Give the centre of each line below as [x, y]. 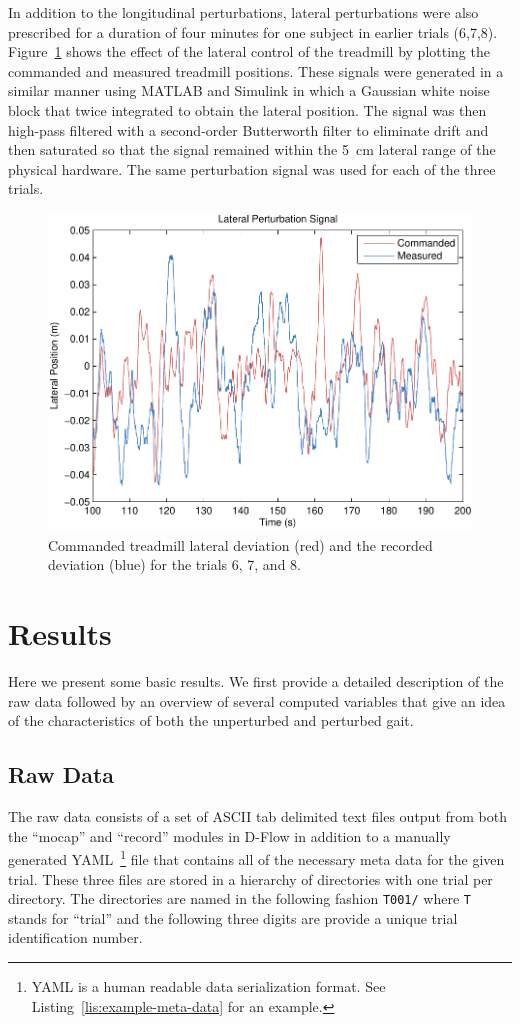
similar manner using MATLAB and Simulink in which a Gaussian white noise [249, 90]
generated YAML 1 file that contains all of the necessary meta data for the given [256, 858]
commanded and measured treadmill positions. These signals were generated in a [256, 70]
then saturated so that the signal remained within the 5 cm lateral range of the [252, 149]
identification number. [75, 937]
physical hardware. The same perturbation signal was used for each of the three [252, 168]
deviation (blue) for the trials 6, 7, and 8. [174, 564]
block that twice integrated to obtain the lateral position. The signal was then [247, 109]
